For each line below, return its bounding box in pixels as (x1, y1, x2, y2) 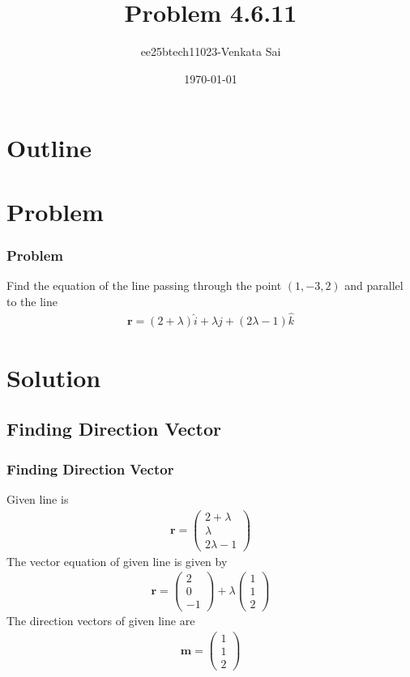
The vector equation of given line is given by (6, 552, 228, 569)
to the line (6, 292, 58, 309)
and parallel (344, 277, 404, 294)
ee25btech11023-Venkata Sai (140, 43, 281, 60)
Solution (6, 360, 101, 394)
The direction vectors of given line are (6, 612, 195, 629)
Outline (6, 131, 92, 164)
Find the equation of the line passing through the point (6, 277, 282, 294)
